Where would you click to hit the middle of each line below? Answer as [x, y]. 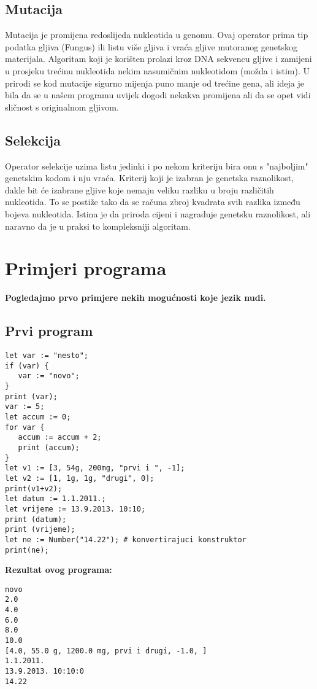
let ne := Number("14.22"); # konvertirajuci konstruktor [126, 539]
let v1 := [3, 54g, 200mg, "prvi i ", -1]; [95, 468]
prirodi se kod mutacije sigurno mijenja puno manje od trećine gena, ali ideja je [155, 83]
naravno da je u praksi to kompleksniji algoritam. [98, 226]
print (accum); [49, 447]
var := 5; [25, 407]
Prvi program [49, 331]
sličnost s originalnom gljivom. [62, 107]
